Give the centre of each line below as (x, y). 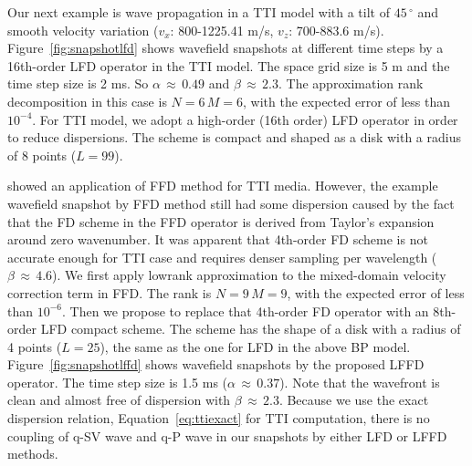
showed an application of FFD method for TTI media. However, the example (223, 186)
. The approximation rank (351, 83)
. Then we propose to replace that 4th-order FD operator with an (246, 311)
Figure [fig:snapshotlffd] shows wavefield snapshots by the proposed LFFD (216, 364)
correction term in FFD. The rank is (110, 292)
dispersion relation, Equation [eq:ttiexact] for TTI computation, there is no (219, 418)
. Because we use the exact (354, 400)
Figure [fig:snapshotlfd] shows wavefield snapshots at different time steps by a (226, 48)
